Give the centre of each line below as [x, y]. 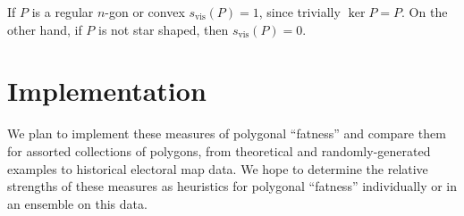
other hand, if [45, 29]
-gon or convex [145, 12]
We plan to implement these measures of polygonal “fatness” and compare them [227, 133]
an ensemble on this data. [77, 203]
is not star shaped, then [164, 29]
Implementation [107, 91]
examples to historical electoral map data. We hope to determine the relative [218, 168]
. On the [425, 12]
